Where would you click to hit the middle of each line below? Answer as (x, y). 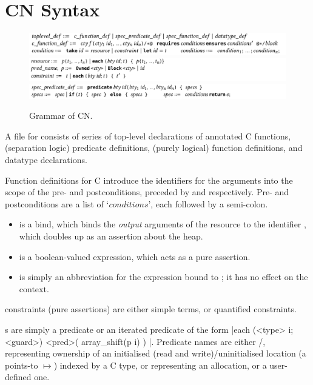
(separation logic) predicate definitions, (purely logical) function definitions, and (154, 148)
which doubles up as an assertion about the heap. (111, 236)
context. (34, 288)
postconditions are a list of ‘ (57, 203)
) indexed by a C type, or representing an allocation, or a (160, 365)
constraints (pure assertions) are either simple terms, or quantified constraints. (151, 309)
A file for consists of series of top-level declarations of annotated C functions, (148, 136)
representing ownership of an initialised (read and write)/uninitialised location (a (156, 353)
